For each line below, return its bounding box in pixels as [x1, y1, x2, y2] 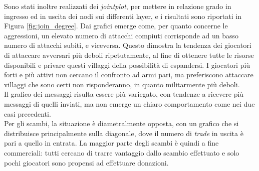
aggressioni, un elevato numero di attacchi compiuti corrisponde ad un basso [4, 30, 238, 40]
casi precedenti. [4, 108, 51, 119]
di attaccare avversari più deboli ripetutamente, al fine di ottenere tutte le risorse [4, 49, 254, 60]
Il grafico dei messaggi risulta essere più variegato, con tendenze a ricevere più [4, 89, 244, 99]
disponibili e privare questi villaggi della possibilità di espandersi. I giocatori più [4, 59, 250, 70]
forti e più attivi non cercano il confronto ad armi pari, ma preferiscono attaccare [4, 69, 253, 80]
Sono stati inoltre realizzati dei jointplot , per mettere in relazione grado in [4, 1, 231, 11]
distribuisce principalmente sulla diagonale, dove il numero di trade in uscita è [4, 128, 243, 138]
